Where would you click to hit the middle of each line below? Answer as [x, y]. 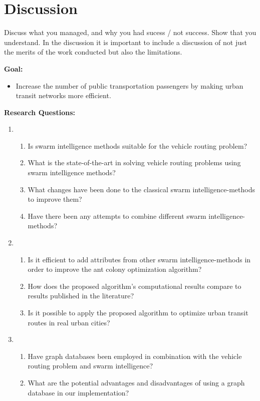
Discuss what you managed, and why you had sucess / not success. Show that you [130, 32]
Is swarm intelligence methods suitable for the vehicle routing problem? [138, 145]
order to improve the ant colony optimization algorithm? [115, 269]
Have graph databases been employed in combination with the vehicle [135, 356]
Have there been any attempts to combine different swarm [117, 216]
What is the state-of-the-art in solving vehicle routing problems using [134, 162]
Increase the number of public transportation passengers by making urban [129, 85]
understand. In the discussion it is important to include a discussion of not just [125, 42]
